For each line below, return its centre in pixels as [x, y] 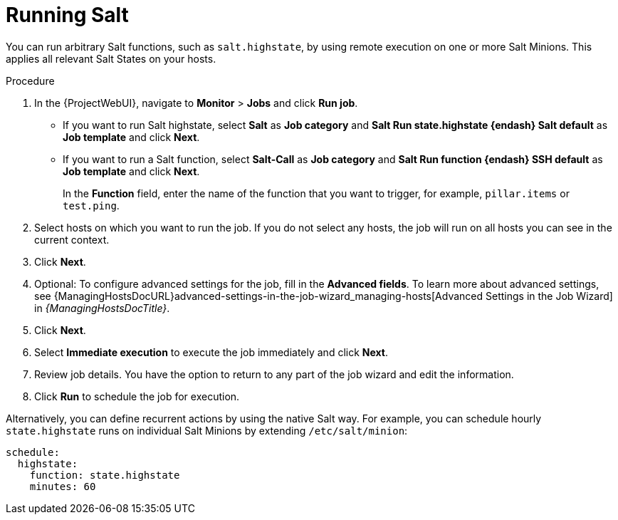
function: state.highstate [105, 475]
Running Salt [67, 15]
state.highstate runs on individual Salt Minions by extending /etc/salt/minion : [207, 430]
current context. [72, 239]
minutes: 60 [63, 486]
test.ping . [91, 205]
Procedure [30, 80]
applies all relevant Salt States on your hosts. [111, 58]
